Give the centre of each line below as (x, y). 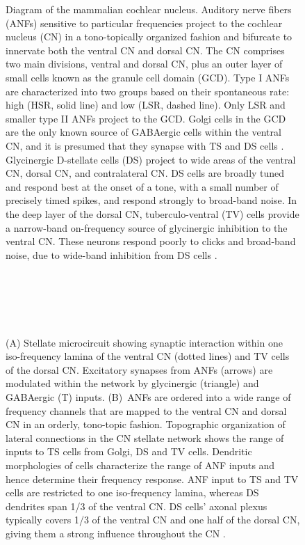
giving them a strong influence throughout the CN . (116, 533)
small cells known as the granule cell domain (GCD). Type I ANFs (148, 77)
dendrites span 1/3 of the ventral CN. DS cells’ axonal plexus (137, 506)
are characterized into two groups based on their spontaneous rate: (148, 91)
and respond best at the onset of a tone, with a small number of (142, 186)
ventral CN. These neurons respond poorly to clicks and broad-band (151, 241)
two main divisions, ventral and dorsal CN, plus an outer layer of (144, 64)
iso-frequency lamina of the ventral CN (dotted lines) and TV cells (148, 356)
